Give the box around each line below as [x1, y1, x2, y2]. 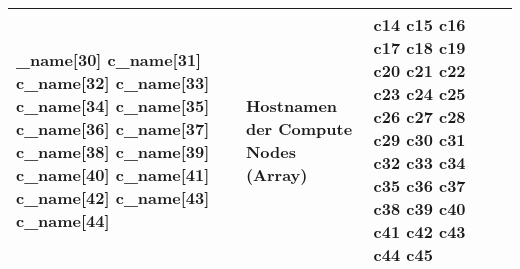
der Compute [245, 116, 353, 140]
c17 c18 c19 [373, 36, 466, 59]
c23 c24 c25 [373, 82, 466, 105]
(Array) [245, 162, 308, 186]
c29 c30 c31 [373, 128, 466, 151]
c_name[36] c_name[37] [16, 116, 210, 140]
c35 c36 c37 [373, 174, 466, 197]
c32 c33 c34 [373, 151, 466, 174]
